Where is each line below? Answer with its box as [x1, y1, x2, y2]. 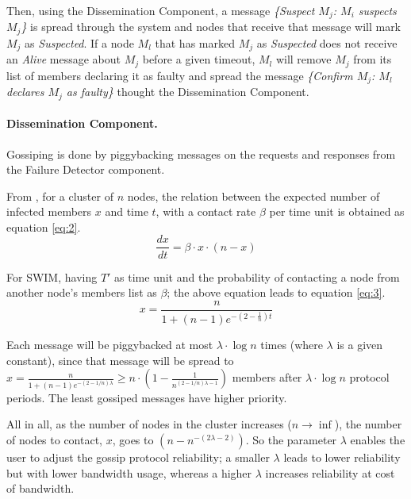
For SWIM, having [6, 268, 98, 285]
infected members [6, 203, 92, 220]
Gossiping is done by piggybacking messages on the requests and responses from [6, 145, 396, 162]
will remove [275, 51, 332, 67]
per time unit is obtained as [269, 203, 405, 220]
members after [232, 369, 302, 386]
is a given [336, 336, 383, 353]
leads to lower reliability [283, 448, 401, 465]
